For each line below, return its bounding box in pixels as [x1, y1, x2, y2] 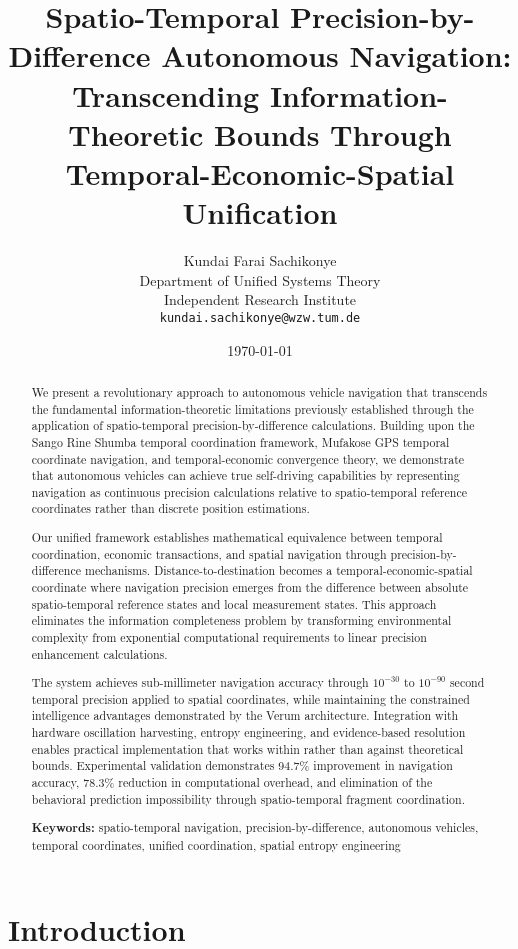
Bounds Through [213, 113, 452, 154]
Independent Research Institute [163, 289, 357, 310]
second [449, 674, 485, 691]
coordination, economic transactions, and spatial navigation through [31, 545, 387, 562]
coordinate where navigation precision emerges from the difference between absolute [31, 579, 469, 595]
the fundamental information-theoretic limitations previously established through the [31, 400, 474, 417]
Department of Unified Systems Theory [139, 269, 381, 290]
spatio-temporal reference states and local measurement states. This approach [31, 595, 437, 612]
